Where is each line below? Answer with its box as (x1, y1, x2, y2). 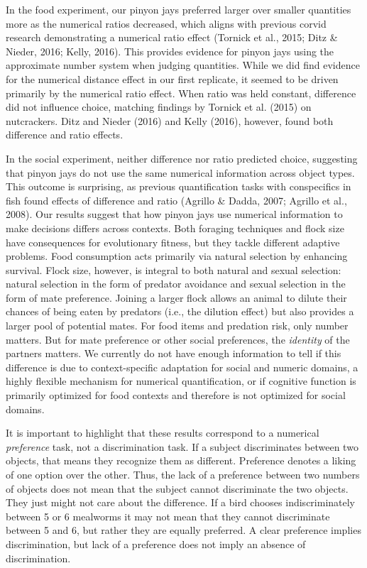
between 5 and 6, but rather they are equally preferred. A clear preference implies (6, 523, 361, 537)
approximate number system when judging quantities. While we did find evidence (6, 58, 360, 72)
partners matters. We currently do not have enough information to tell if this (6, 346, 341, 361)
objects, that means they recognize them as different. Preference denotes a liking (6, 453, 356, 468)
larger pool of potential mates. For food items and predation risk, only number (6, 318, 349, 333)
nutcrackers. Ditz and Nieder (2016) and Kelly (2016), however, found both (6, 113, 334, 128)
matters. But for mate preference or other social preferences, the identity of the (6, 332, 350, 346)
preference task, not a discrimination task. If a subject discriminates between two (6, 439, 358, 454)
